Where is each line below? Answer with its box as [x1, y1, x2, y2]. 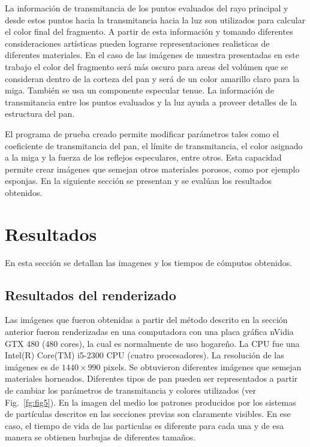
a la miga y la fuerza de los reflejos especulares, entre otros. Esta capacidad [5, 151, 282, 164]
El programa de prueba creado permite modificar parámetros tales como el [5, 127, 279, 140]
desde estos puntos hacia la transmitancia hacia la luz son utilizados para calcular [5, 13, 306, 26]
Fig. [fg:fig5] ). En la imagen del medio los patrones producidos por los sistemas [5, 395, 296, 408]
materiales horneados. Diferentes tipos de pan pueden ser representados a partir [5, 372, 298, 385]
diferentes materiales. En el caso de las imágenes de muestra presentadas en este [5, 49, 299, 61]
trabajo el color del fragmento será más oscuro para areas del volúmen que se [5, 60, 288, 73]
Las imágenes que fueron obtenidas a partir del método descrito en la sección [5, 313, 288, 326]
